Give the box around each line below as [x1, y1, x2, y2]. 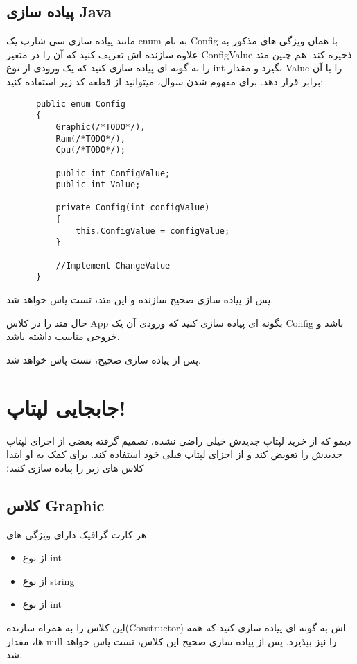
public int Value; [55, 180, 141, 190]
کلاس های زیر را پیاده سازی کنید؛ [6, 460, 144, 475]
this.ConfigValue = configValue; [76, 225, 230, 236]
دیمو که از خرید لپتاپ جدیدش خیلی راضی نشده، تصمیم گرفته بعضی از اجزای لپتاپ [6, 433, 351, 448]
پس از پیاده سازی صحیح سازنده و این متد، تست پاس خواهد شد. [6, 292, 274, 307]
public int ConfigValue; [55, 168, 171, 178]
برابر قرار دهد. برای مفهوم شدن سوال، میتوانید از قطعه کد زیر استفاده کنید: [6, 74, 324, 88]
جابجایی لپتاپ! [6, 393, 126, 421]
